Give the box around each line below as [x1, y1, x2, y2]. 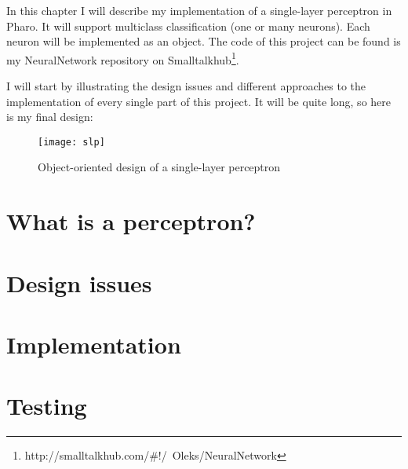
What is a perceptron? [6, 205, 256, 237]
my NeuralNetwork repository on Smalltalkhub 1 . [6, 49, 239, 68]
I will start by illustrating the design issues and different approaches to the [6, 78, 366, 94]
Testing [6, 390, 87, 422]
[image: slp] [38, 136, 105, 148]
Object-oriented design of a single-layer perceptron [38, 159, 281, 175]
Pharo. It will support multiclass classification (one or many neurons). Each [6, 17, 370, 34]
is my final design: [6, 108, 93, 125]
